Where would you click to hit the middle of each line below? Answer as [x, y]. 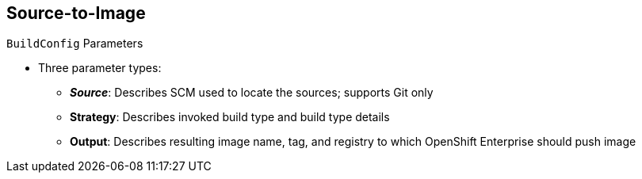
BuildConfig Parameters [75, 44]
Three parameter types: [100, 68]
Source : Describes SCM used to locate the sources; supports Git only [252, 93]
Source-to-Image [76, 13]
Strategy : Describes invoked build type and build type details [230, 117]
